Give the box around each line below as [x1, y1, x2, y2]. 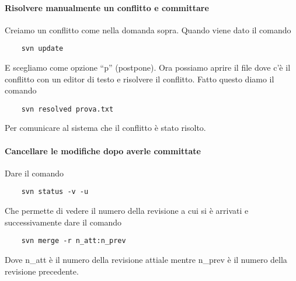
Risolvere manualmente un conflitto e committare [5, 1, 209, 13]
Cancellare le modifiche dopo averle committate [5, 144, 201, 157]
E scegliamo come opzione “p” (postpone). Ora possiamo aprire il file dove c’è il [5, 61, 291, 74]
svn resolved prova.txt [21, 105, 114, 113]
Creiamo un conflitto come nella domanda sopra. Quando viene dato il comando [5, 23, 291, 36]
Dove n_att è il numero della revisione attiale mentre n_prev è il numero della [5, 253, 287, 265]
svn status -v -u [21, 188, 89, 196]
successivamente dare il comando [5, 216, 122, 228]
